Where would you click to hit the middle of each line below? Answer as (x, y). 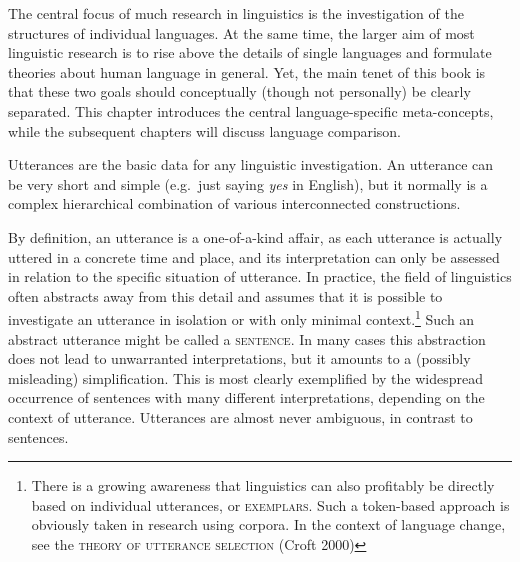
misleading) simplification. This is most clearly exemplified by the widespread (245, 377)
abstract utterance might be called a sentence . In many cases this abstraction (247, 338)
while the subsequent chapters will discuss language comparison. (204, 130)
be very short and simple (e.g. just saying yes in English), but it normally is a (248, 183)
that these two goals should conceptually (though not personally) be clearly (239, 91)
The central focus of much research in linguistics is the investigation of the (236, 13)
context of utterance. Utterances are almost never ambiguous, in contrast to (240, 416)
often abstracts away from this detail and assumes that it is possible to (225, 295)
